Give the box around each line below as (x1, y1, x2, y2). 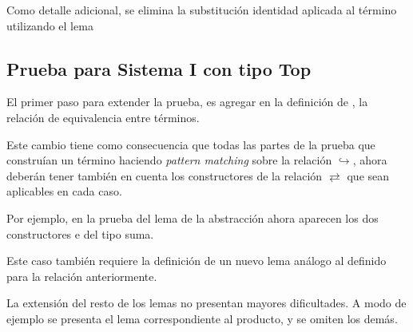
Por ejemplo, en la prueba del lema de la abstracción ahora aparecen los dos (6, 209, 379, 226)
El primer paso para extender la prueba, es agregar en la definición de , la (6, 93, 368, 110)
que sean (347, 167, 390, 184)
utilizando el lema (6, 17, 93, 34)
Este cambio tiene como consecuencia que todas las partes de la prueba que (6, 136, 375, 152)
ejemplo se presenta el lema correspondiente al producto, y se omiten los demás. (6, 310, 398, 326)
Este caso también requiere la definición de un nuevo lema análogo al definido (6, 252, 387, 269)
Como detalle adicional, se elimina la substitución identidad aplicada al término (6, 2, 397, 18)
